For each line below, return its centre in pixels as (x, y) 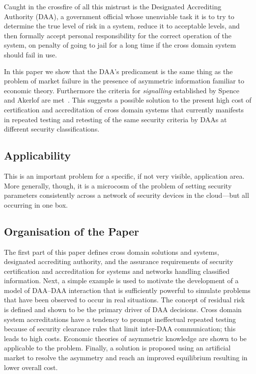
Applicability (37, 155)
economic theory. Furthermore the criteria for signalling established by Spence (122, 90)
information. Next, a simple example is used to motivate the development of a (121, 280)
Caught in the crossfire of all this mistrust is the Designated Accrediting (113, 6)
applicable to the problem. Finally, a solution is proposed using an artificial (117, 348)
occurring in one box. (36, 204)
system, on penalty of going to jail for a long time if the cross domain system (120, 45)
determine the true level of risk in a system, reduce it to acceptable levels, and (122, 26)
